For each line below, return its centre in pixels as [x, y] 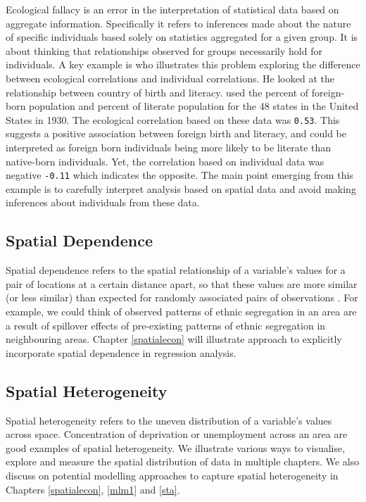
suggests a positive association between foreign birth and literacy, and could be [176, 133]
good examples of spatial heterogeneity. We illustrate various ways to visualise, [176, 447]
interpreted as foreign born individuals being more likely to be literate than [169, 147]
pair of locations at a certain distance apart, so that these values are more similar [182, 283]
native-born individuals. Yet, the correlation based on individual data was [165, 161]
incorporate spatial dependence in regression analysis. [121, 352]
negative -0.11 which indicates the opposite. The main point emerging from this [179, 175]
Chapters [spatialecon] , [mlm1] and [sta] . [93, 489]
